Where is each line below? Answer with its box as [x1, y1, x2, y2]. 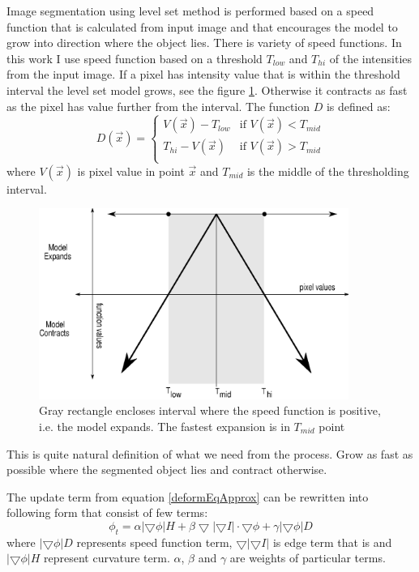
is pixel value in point [77, 162, 185, 179]
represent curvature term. [44, 549, 170, 566]
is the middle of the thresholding [246, 162, 409, 179]
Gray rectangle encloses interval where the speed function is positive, [39, 402, 381, 419]
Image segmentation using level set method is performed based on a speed [6, 2, 374, 19]
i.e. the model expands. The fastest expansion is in [39, 418, 290, 435]
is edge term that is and [272, 533, 392, 550]
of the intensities [329, 49, 413, 66]
